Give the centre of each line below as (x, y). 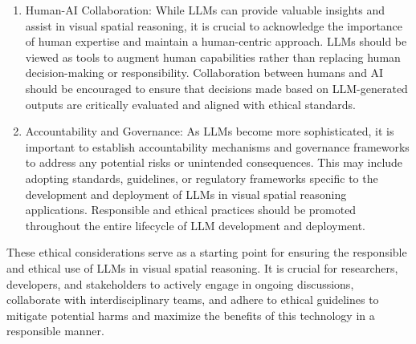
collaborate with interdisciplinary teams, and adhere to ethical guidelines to (193, 299)
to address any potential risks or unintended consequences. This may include (214, 162)
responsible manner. (55, 331)
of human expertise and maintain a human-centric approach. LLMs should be (216, 41)
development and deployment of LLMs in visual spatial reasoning (186, 194)
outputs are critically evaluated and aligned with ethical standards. (190, 104)
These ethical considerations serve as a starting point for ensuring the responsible (207, 252)
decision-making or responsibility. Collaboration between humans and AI (204, 73)
